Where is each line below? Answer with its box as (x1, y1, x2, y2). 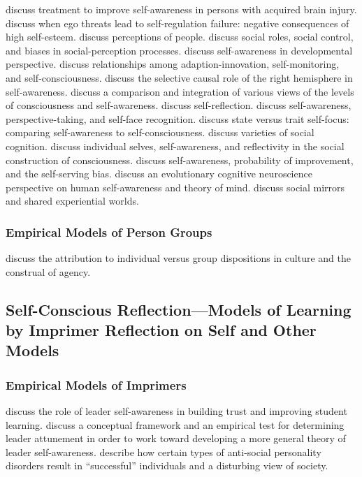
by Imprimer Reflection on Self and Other (6, 319, 317, 341)
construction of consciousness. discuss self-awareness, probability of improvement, (6, 152, 354, 167)
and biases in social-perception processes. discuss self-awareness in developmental (6, 43, 353, 57)
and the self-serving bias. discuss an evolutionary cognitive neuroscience (6, 166, 312, 181)
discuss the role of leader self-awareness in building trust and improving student (6, 404, 347, 418)
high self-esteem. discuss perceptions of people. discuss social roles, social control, (6, 29, 354, 44)
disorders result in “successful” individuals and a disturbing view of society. (6, 458, 328, 473)
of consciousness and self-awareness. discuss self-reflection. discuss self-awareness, (6, 98, 352, 112)
